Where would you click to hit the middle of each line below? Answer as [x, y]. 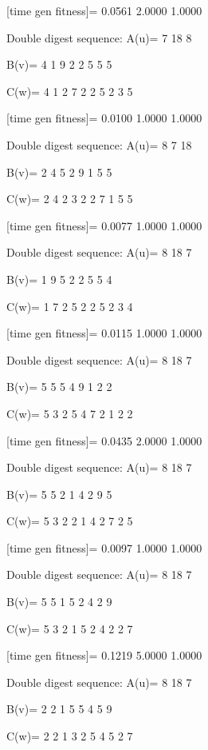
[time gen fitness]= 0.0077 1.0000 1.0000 [104, 225]
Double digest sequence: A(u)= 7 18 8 [99, 37]
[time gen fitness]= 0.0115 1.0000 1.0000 [104, 333]
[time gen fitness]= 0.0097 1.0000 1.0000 [104, 547]
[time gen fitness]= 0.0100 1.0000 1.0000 [104, 118]
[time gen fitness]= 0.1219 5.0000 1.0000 [104, 655]
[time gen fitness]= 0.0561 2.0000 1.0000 [104, 10]
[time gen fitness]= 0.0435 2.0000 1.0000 [104, 440]
